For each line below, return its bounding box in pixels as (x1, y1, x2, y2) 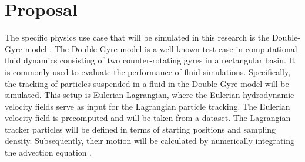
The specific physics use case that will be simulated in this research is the (5, 31, 270, 43)
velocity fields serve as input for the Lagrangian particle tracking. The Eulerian (5, 100, 290, 112)
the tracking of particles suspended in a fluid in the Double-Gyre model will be (5, 77, 289, 89)
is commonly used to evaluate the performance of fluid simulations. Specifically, (5, 65, 291, 77)
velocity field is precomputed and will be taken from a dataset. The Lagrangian (5, 112, 291, 124)
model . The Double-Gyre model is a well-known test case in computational (25, 42, 297, 55)
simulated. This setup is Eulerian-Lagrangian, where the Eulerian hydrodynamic (5, 89, 294, 101)
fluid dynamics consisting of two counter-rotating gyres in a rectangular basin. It (5, 54, 296, 66)
